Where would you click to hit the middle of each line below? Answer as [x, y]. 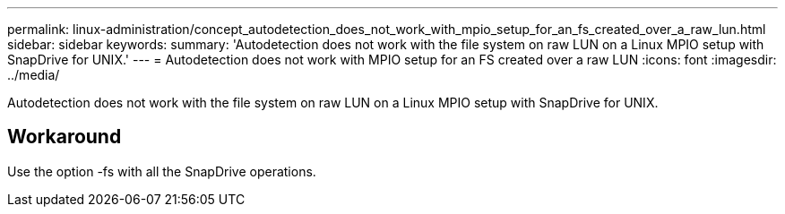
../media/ [34, 75]
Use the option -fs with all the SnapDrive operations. [162, 171]
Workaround [65, 137]
